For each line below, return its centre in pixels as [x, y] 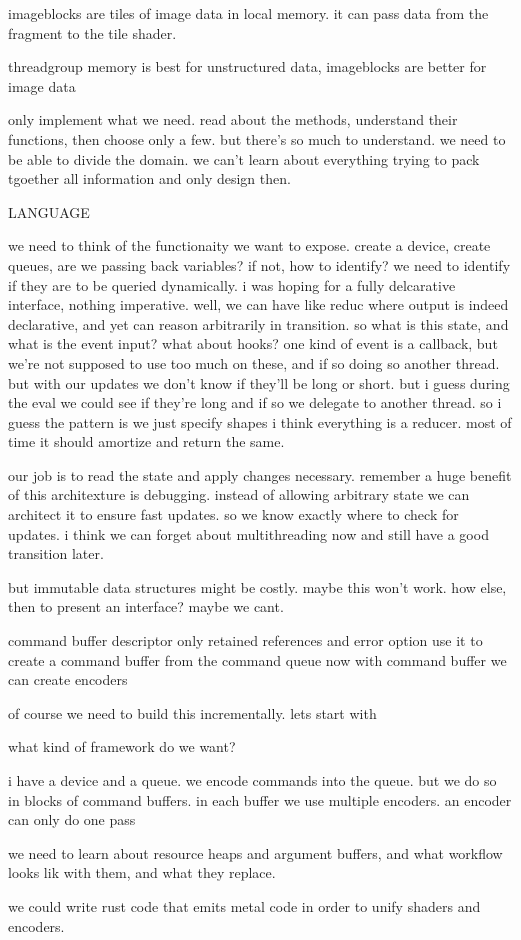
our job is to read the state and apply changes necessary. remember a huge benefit [260, 474]
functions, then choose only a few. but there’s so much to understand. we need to [257, 138]
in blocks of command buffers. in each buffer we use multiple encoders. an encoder [260, 799]
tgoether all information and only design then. [149, 178]
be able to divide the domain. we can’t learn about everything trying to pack [244, 158]
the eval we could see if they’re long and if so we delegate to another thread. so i [255, 402]
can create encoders [68, 679]
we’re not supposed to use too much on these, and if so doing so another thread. [254, 362]
